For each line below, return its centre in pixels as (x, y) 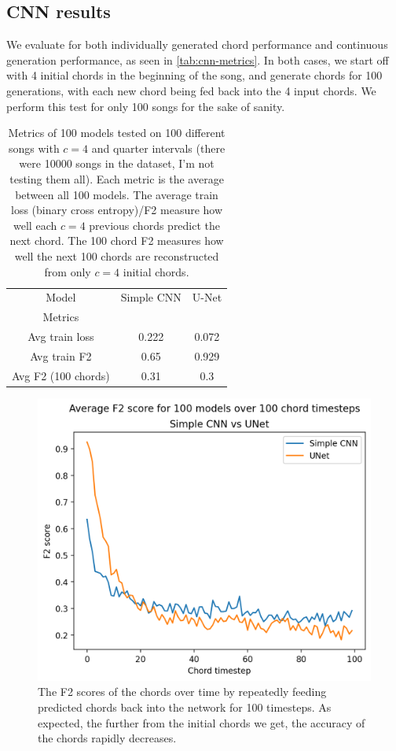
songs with (34, 148)
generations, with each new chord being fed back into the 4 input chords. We (191, 90)
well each (35, 225)
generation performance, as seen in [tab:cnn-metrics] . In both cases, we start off (198, 59)
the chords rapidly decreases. (107, 738)
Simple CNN (151, 297)
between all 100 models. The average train (117, 194)
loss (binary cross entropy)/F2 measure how (117, 210)
